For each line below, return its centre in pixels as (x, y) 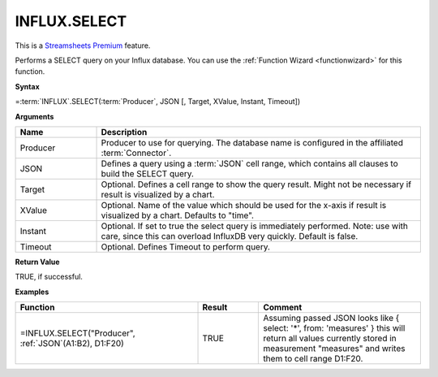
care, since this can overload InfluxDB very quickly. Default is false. (230, 236)
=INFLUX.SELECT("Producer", (77, 333)
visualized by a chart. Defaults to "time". (178, 215)
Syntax (27, 86)
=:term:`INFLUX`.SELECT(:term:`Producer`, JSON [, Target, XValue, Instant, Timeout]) (158, 102)
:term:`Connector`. (136, 153)
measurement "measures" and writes (334, 349)
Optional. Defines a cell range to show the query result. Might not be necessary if (256, 184)
